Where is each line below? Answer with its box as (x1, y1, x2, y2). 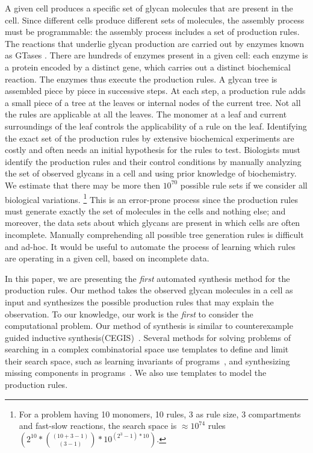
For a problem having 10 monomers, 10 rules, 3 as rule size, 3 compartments (19, 407, 301, 420)
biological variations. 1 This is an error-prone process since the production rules (5, 191, 298, 205)
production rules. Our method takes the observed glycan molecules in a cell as (5, 284, 293, 296)
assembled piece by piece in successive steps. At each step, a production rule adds (5, 84, 306, 97)
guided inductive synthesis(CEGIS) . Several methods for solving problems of (5, 331, 291, 343)
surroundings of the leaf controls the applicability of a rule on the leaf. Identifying (5, 119, 307, 132)
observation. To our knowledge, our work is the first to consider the (5, 307, 253, 320)
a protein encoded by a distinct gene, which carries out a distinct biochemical (5, 60, 291, 73)
